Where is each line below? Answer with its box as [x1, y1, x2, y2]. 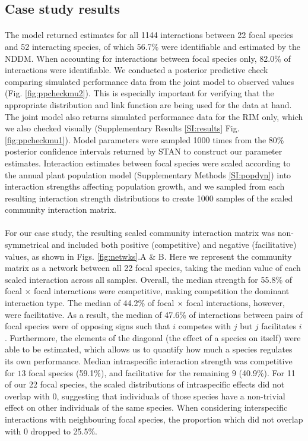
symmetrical [5, 238, 49, 251]
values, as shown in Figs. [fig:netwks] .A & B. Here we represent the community [5, 250, 292, 262]
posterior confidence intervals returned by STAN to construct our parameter [5, 145, 282, 157]
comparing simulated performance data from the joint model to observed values [5, 75, 294, 87]
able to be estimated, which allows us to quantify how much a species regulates [5, 343, 293, 355]
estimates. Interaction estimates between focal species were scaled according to [5, 156, 291, 169]
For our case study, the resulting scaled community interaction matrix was [5, 226, 275, 239]
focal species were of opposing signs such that [5, 320, 170, 332]
